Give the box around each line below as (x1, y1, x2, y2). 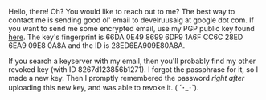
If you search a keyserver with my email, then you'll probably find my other (8, 56, 256, 66)
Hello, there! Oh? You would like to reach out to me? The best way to (8, 7, 235, 16)
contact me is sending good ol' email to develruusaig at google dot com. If (8, 15, 255, 25)
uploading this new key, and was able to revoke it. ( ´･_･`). (8, 83, 199, 92)
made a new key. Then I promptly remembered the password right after (8, 74, 245, 82)
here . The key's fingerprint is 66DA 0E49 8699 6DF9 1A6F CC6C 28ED (8, 32, 243, 42)
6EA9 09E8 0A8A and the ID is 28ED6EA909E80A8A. (8, 41, 186, 50)
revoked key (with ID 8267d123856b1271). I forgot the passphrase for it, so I (8, 65, 259, 74)
